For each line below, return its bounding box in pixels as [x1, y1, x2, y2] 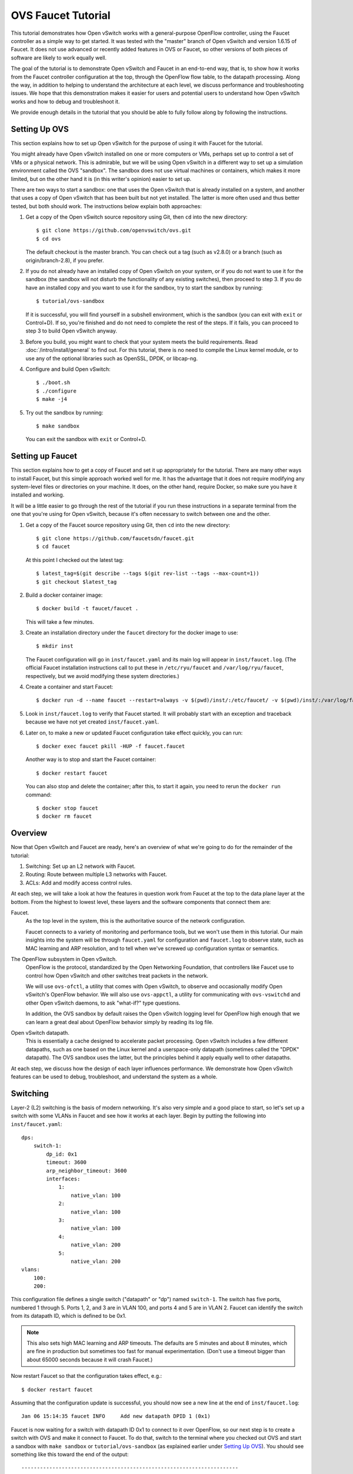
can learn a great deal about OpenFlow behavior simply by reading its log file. [25, 1018, 214, 1025]
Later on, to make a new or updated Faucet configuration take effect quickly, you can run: [25, 729, 243, 736]
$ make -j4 [36, 396, 68, 403]
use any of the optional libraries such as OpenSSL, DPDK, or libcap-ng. [25, 354, 198, 362]
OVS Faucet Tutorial [11, 9, 111, 22]
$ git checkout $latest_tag [36, 578, 117, 585]
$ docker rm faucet [36, 813, 92, 820]
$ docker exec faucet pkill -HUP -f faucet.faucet [36, 743, 185, 749]
